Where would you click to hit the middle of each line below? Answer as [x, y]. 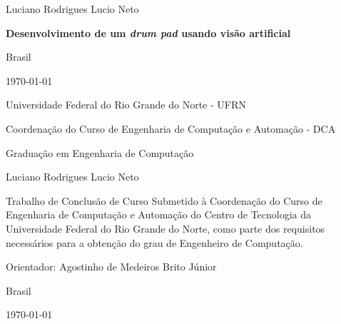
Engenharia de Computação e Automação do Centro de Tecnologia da [159, 214]
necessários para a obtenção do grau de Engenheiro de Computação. [154, 242]
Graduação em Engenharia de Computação [100, 152]
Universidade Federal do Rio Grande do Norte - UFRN [126, 105]
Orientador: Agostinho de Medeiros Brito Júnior [111, 267]
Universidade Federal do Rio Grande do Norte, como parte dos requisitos [166, 228]
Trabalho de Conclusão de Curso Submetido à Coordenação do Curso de [164, 200]
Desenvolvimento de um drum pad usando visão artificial [148, 32]
